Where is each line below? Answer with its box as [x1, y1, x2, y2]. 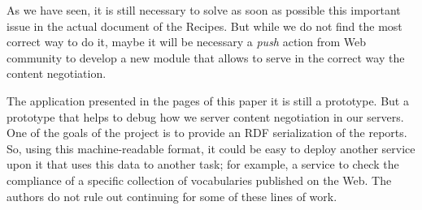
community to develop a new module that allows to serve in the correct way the [7, 49, 405, 66]
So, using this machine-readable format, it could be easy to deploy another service [7, 139, 415, 156]
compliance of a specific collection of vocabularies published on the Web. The [7, 171, 392, 188]
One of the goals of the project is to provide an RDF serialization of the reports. [7, 124, 407, 141]
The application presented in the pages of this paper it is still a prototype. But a [7, 92, 409, 109]
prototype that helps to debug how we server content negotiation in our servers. [7, 108, 404, 125]
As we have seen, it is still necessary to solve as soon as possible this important [7, 2, 401, 18]
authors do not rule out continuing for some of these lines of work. [7, 187, 337, 204]
